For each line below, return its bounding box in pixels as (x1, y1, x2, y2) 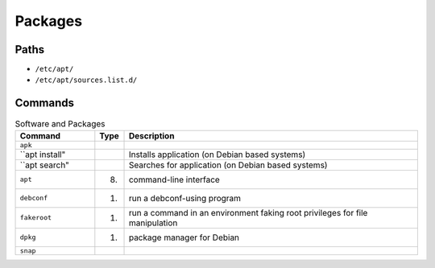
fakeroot (19, 213, 52, 222)
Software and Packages (14, 118, 106, 129)
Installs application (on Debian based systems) (128, 149, 306, 160)
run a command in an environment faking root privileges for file (128, 207, 368, 218)
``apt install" (19, 149, 66, 160)
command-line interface (128, 174, 221, 185)
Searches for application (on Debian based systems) (128, 159, 328, 171)
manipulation (128, 217, 178, 229)
